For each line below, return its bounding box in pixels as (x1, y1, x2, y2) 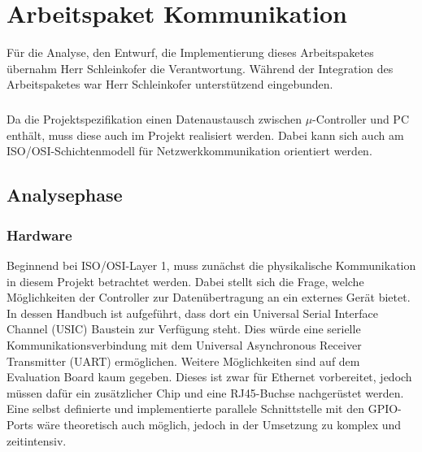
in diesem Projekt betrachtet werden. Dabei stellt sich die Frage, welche (7, 272, 364, 289)
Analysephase (7, 182, 123, 207)
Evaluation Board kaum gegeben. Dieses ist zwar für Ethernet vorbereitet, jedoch (7, 368, 412, 385)
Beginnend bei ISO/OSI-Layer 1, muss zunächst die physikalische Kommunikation (7, 257, 416, 274)
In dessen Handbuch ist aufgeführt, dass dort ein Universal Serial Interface (7, 304, 378, 321)
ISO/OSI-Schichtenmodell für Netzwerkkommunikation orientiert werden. (7, 142, 372, 159)
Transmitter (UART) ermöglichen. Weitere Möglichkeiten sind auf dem (7, 352, 360, 369)
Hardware (7, 224, 72, 245)
